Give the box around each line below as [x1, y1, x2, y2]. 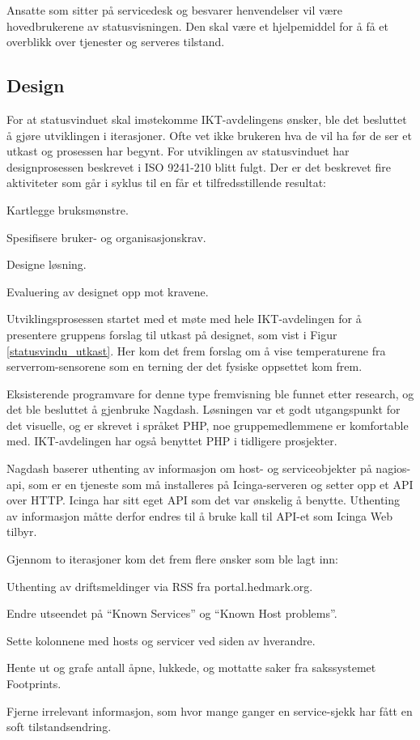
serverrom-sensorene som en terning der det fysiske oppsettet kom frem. [6, 358, 363, 375]
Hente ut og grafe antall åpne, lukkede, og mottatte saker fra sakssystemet [6, 659, 376, 676]
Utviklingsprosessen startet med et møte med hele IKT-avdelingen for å [6, 310, 362, 327]
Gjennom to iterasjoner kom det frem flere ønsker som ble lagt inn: [6, 551, 339, 568]
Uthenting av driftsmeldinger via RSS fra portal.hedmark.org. [6, 577, 313, 594]
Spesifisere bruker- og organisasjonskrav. [6, 228, 206, 245]
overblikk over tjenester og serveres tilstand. [6, 33, 225, 50]
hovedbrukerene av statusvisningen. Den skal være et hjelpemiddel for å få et [6, 17, 388, 34]
